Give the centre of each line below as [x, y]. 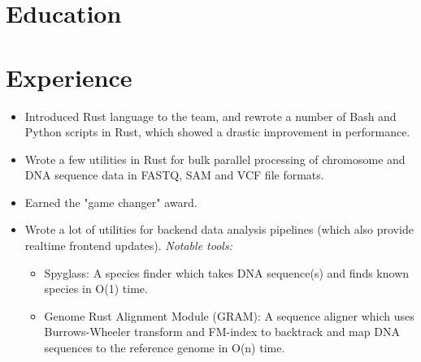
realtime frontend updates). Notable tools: [128, 246]
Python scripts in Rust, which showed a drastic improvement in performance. [217, 132]
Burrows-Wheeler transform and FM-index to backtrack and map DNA [222, 332]
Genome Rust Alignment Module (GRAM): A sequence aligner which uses [229, 315]
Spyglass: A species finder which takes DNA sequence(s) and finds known [227, 272]
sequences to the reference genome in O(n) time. [165, 348]
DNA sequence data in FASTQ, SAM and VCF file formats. [174, 175]
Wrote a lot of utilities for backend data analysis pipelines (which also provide [219, 229]
